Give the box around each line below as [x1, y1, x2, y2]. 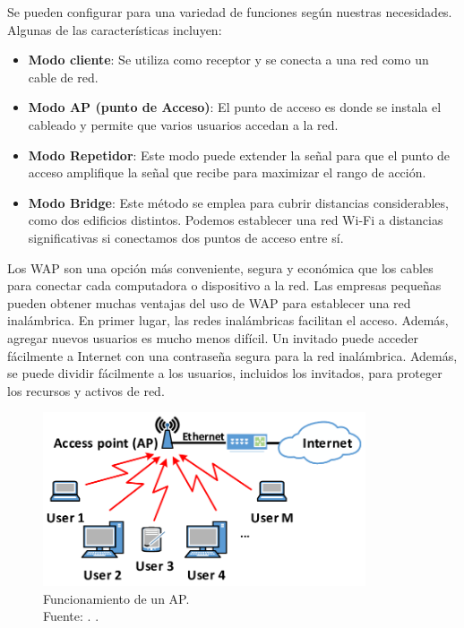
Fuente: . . [43, 606, 99, 625]
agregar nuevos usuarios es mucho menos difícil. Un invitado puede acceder [7, 328, 419, 347]
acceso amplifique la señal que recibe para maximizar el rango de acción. [28, 163, 426, 182]
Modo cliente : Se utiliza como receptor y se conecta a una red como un [28, 50, 429, 69]
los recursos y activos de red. [7, 381, 165, 400]
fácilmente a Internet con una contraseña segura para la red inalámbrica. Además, [7, 346, 458, 365]
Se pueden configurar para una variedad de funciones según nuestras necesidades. [7, 3, 452, 21]
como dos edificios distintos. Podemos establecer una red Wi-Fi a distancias [28, 211, 443, 229]
